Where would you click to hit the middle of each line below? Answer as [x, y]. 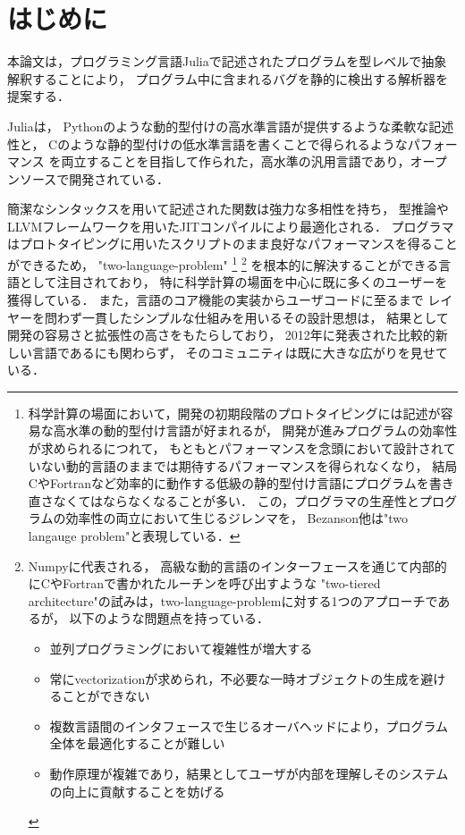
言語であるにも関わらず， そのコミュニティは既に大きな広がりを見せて [240, 352]
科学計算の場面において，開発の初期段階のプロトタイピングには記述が [234, 413]
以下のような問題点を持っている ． [169, 618]
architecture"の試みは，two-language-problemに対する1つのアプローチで [233, 600]
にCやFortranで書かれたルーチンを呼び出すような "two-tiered [204, 583]
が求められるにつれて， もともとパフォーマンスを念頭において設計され [236, 448]
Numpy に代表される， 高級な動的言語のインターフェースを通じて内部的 [237, 565]
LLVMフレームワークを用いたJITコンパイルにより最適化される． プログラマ [231, 226]
